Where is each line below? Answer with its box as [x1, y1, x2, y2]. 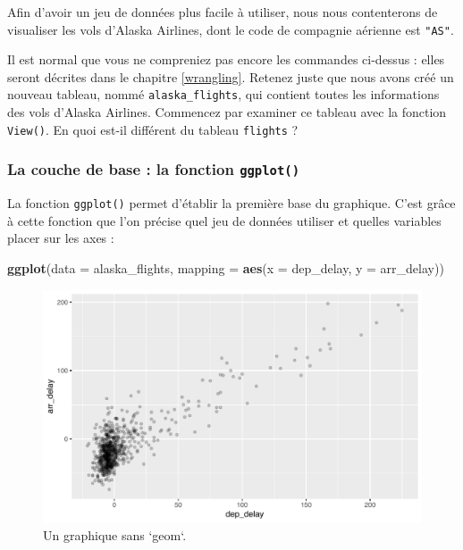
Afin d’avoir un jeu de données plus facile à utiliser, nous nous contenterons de [7, 3, 438, 21]
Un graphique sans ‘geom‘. [43, 526, 187, 545]
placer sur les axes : [7, 229, 114, 247]
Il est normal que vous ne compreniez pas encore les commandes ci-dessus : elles [7, 50, 445, 69]
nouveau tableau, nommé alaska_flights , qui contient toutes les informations [7, 85, 440, 104]
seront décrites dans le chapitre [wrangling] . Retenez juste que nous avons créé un [7, 67, 454, 86]
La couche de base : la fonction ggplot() [7, 158, 300, 180]
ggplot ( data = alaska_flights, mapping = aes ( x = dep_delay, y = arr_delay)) [7, 258, 444, 277]
